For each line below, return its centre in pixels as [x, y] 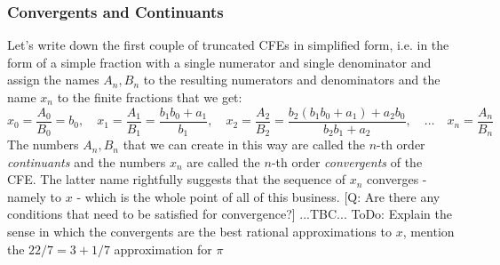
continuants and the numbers [87, 161]
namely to [35, 196]
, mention [429, 232]
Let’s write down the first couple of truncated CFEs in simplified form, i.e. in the [228, 45]
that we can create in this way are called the [244, 145]
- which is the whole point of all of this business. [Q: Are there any [258, 196]
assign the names [53, 80]
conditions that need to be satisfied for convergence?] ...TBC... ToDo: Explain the [230, 214]
